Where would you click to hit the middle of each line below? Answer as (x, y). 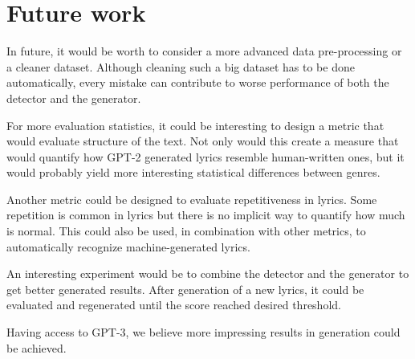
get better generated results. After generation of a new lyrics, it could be (185, 289)
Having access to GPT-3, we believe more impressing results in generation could (203, 332)
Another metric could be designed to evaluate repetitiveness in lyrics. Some (192, 199)
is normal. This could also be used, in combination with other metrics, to (186, 231)
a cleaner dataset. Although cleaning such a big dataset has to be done (181, 66)
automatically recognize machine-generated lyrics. (128, 246)
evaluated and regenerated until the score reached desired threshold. (174, 305)
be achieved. (37, 347)
